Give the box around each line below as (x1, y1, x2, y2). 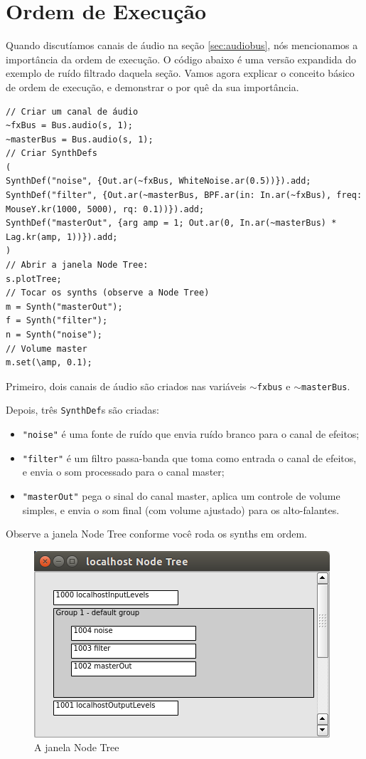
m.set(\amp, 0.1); (6, 357, 92, 368)
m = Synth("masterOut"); (6, 301, 123, 312)
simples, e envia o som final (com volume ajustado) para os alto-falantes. (22, 502, 340, 517)
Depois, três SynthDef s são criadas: (6, 402, 159, 417)
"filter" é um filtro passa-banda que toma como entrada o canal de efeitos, (22, 450, 357, 465)
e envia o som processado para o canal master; (22, 464, 225, 479)
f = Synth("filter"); (6, 315, 108, 326)
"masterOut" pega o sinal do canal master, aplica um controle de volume (22, 488, 340, 503)
